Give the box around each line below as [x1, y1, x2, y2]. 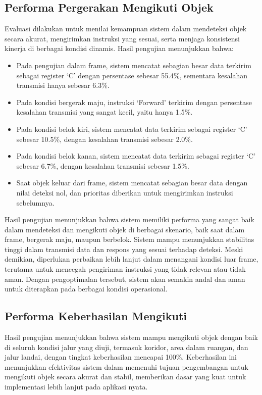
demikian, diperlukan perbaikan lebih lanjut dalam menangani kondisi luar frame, [5, 254, 258, 264]
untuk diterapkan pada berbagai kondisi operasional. [5, 283, 168, 294]
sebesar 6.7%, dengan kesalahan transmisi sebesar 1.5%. [16, 160, 189, 171]
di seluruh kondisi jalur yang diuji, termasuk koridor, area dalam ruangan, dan [5, 341, 248, 352]
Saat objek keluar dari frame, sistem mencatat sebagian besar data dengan [16, 177, 248, 188]
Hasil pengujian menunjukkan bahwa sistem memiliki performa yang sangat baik [5, 214, 254, 225]
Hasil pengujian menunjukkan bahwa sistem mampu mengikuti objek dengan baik [5, 332, 258, 342]
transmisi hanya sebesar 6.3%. [16, 80, 110, 90]
